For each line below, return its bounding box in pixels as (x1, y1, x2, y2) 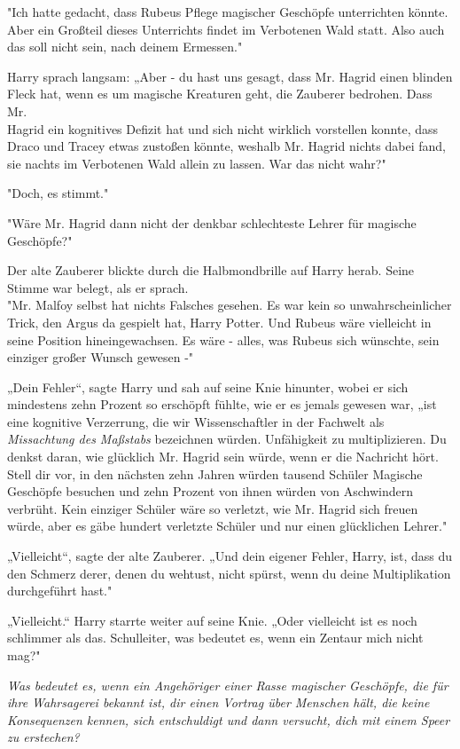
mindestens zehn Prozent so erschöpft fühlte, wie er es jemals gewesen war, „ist (7, 395, 437, 414)
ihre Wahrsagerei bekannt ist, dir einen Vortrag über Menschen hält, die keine (7, 693, 430, 712)
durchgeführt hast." (7, 581, 113, 600)
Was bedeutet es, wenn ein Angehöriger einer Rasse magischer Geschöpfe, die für (7, 675, 448, 694)
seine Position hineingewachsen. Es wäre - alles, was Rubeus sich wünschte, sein (7, 330, 440, 349)
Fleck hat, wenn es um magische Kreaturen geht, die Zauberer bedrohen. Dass (7, 84, 433, 103)
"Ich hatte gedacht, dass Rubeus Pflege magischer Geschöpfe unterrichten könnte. (7, 3, 448, 20)
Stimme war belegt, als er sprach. (7, 278, 189, 296)
